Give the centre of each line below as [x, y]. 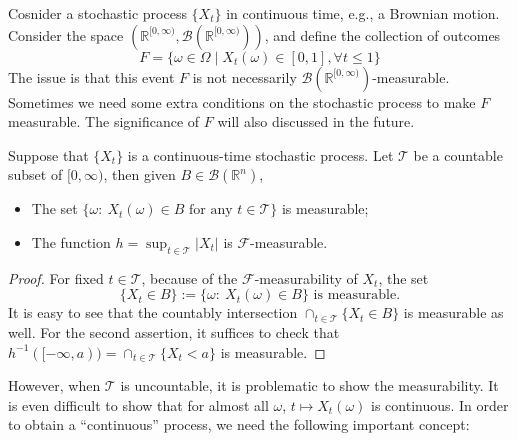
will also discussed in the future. [316, 121]
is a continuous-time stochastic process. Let [260, 154]
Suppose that [48, 154]
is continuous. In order [440, 404]
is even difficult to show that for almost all [138, 404]
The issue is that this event [91, 76]
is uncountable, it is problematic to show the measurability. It [309, 385]
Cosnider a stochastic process [97, 13]
